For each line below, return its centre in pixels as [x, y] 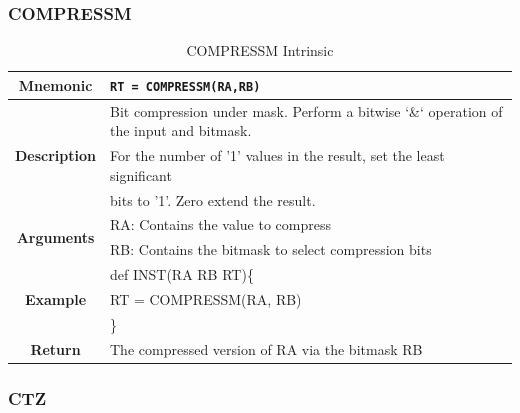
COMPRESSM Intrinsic [260, 50]
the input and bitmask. [181, 130]
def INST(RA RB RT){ [182, 274]
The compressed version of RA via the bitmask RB [266, 348]
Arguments [55, 236]
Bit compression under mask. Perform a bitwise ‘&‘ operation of [306, 110]
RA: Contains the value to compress [220, 224]
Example [55, 298]
